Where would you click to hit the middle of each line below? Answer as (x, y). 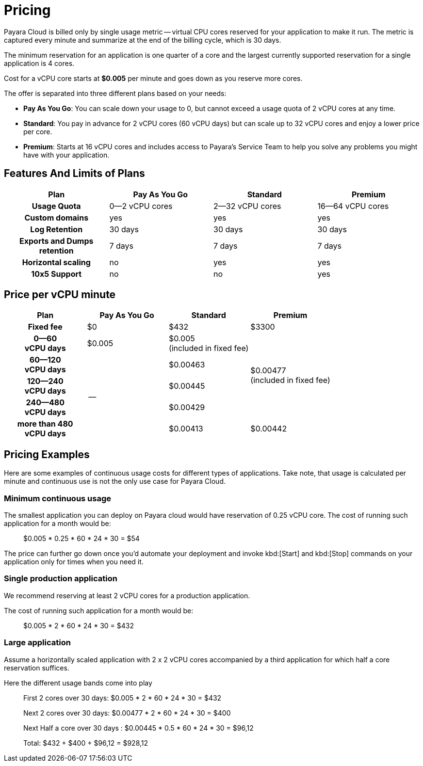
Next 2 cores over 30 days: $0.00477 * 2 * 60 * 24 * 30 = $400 (127, 713)
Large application (37, 643)
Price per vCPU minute (60, 295)
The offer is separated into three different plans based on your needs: (115, 93)
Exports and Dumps (56, 241)
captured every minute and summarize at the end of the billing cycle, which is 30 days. (143, 40)
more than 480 (45, 424)
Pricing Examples (47, 454)
